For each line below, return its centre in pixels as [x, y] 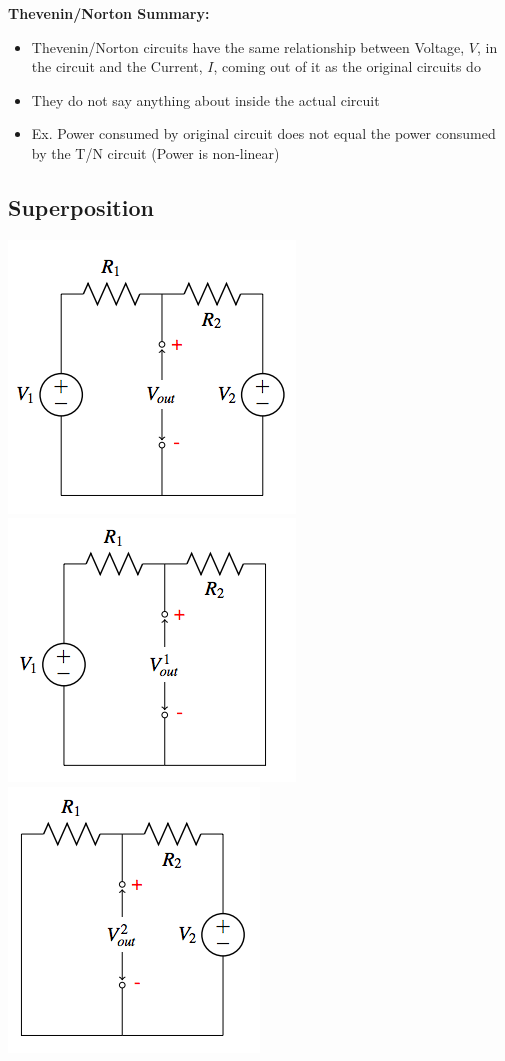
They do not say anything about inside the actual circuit [205, 99]
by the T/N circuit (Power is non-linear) [155, 152]
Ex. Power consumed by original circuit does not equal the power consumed [263, 133]
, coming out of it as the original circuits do [347, 66]
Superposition [81, 206]
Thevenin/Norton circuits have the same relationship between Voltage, [248, 46]
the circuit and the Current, [117, 66]
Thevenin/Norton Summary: [109, 13]
